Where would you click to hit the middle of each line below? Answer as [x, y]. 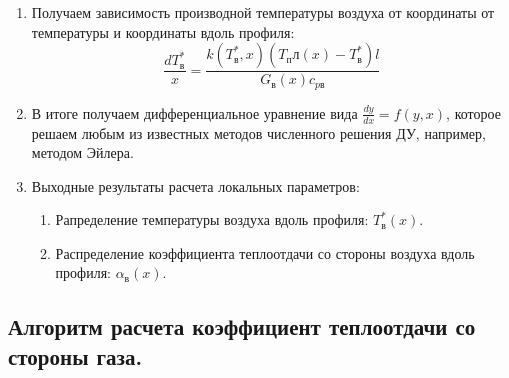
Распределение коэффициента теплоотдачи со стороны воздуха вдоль [265, 252]
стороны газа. [75, 355]
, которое [473, 112]
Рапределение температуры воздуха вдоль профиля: [212, 219]
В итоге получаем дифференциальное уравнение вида [194, 112]
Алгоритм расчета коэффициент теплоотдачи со [242, 326]
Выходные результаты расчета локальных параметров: [195, 185]
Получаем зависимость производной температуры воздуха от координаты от [263, 12]
